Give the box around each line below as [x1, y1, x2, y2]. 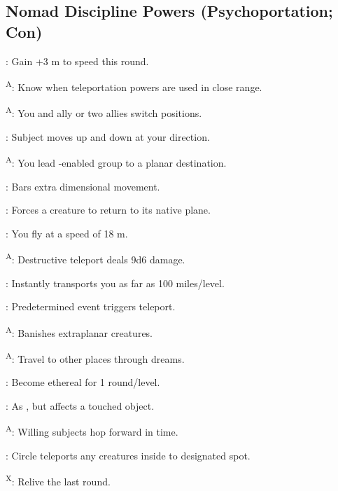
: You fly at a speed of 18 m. [6, 226, 128, 240]
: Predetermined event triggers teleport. [6, 299, 176, 314]
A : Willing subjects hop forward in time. [6, 422, 178, 439]
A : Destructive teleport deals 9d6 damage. [6, 250, 185, 266]
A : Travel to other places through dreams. [6, 350, 185, 366]
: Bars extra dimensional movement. [6, 179, 160, 193]
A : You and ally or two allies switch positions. [6, 104, 202, 120]
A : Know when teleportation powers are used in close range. [6, 78, 262, 94]
